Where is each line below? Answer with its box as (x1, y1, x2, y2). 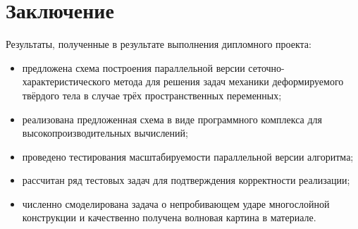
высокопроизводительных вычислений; (22, 125, 188, 140)
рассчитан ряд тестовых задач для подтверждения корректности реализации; (22, 173, 350, 187)
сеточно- (248, 60, 285, 75)
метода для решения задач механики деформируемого (113, 74, 344, 89)
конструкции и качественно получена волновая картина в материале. (22, 210, 316, 225)
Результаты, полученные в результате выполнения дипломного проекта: (6, 37, 311, 51)
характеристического (22, 74, 111, 89)
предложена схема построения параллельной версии (22, 60, 245, 75)
